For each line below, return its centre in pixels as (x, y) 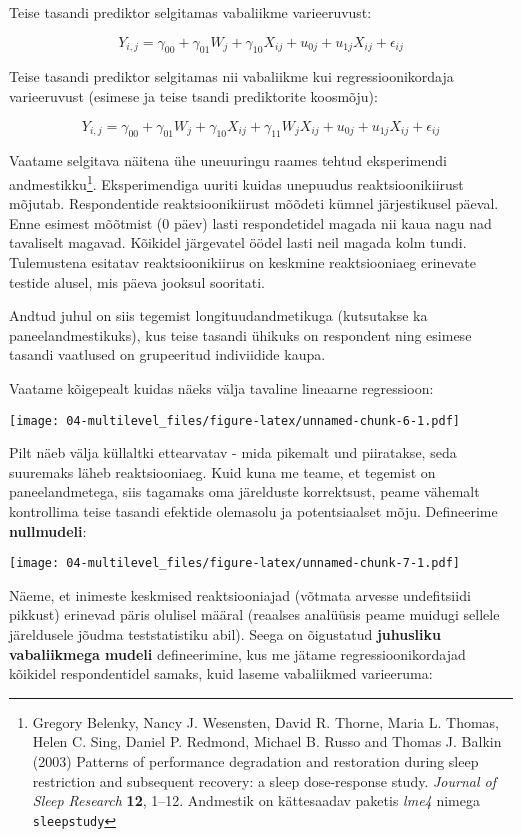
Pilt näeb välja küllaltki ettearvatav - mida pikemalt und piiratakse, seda (233, 452)
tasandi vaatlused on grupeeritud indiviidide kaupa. (167, 354)
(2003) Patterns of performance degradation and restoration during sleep (255, 761)
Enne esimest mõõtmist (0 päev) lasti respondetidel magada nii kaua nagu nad (250, 222)
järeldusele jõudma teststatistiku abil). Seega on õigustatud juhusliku (225, 634)
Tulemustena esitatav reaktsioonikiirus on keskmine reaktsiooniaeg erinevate (242, 262)
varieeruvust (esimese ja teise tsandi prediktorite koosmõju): (193, 95)
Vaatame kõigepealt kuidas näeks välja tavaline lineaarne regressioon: (221, 387)
